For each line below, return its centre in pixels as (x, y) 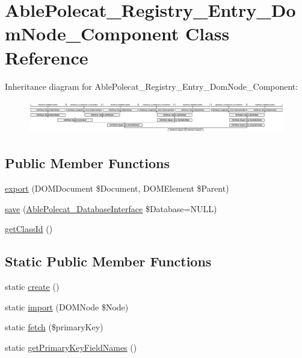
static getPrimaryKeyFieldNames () (71, 347)
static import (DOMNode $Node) (67, 306)
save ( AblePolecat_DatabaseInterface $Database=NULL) (111, 208)
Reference (47, 57)
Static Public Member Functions (108, 261)
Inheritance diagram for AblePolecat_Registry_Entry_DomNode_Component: (152, 86)
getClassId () (29, 229)
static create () (32, 287)
